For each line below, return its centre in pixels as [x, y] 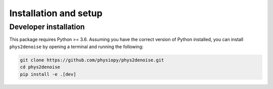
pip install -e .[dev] [48, 74]
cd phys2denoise [40, 67]
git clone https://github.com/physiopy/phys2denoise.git [92, 60]
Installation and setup [56, 13]
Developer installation [47, 27]
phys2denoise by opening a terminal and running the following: [76, 47]
